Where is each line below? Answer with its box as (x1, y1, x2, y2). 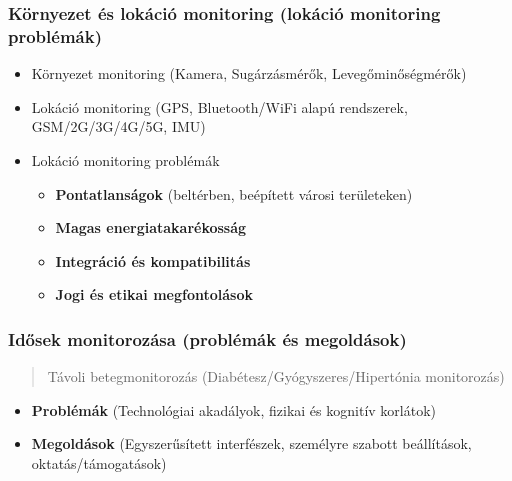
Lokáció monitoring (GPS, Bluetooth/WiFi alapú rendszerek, (31, 96, 408, 117)
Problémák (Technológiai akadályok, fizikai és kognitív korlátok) (31, 399, 436, 420)
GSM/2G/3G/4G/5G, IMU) (31, 116, 206, 137)
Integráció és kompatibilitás (55, 250, 251, 271)
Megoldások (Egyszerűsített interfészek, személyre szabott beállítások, (31, 433, 472, 454)
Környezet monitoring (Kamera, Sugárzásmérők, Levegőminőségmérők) (31, 63, 467, 84)
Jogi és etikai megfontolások (55, 284, 253, 305)
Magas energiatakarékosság (55, 217, 247, 238)
